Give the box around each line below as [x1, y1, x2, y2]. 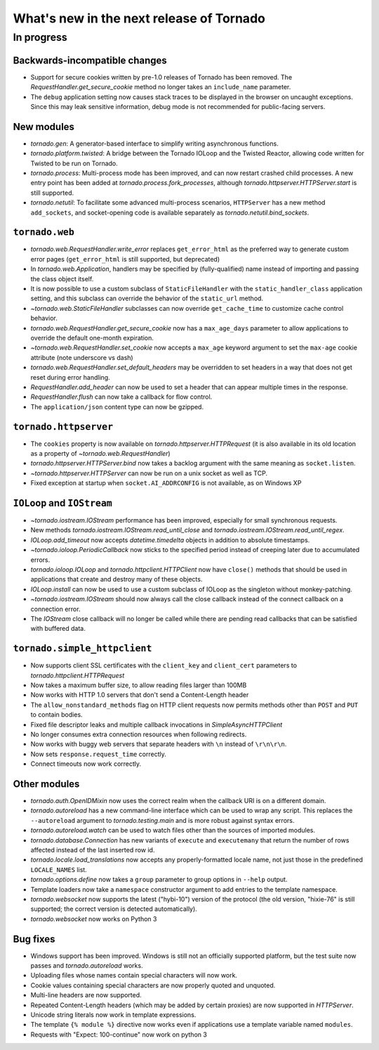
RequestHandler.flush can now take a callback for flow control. [30, 392, 213, 401]
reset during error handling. [30, 373, 110, 381]
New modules [13, 120, 75, 133]
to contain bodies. [30, 710, 84, 719]
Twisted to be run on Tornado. [30, 159, 119, 167]
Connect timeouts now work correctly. [30, 760, 142, 768]
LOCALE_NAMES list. [30, 865, 87, 873]
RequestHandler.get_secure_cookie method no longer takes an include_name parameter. [30, 83, 291, 91]
